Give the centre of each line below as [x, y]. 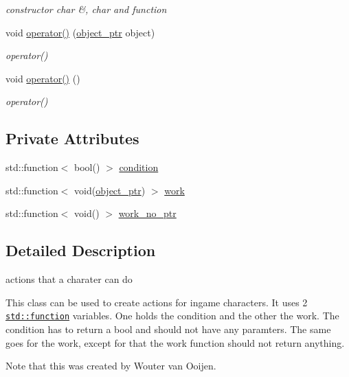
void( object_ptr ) [110, 190]
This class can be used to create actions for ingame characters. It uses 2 [157, 302]
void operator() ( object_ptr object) [80, 32]
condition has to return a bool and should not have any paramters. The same [168, 329]
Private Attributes [72, 138]
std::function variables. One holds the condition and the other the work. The [172, 316]
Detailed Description [81, 250]
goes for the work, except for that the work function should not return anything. [175, 342]
